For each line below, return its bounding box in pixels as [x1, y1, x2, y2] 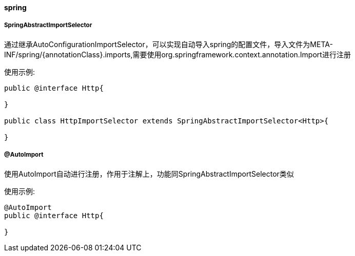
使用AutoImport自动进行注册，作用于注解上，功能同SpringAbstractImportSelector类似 [4, 169, 294, 178]
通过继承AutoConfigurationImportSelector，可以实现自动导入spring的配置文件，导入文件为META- [4, 39, 333, 49]
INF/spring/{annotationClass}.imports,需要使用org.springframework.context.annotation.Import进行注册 [4, 50, 351, 59]
